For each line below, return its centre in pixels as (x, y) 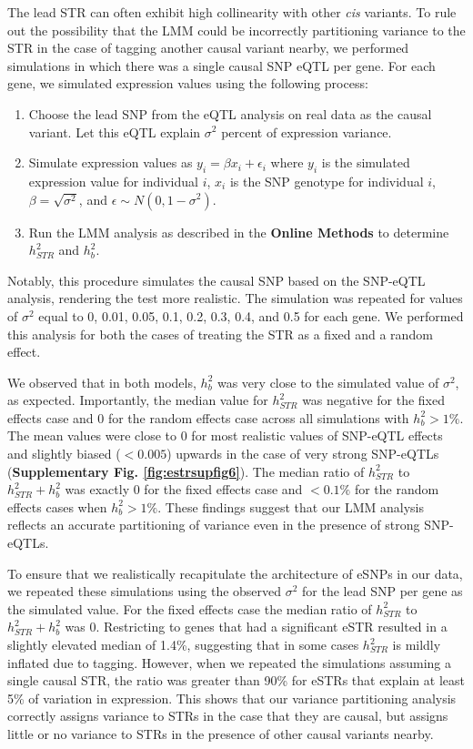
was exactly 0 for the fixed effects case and (184, 489)
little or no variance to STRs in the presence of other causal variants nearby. (221, 733)
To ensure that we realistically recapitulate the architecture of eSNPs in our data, (235, 573)
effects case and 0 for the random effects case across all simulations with (208, 417)
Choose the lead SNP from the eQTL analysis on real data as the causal (230, 113)
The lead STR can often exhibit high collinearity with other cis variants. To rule (232, 12)
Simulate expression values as (111, 162)
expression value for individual (113, 181)
